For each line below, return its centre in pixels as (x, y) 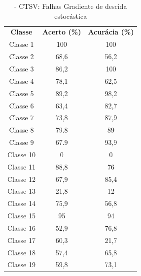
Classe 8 (21, 130)
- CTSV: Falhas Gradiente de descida (71, 6)
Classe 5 (21, 93)
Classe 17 (21, 240)
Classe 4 (21, 81)
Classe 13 (21, 191)
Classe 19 (21, 264)
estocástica (71, 16)
